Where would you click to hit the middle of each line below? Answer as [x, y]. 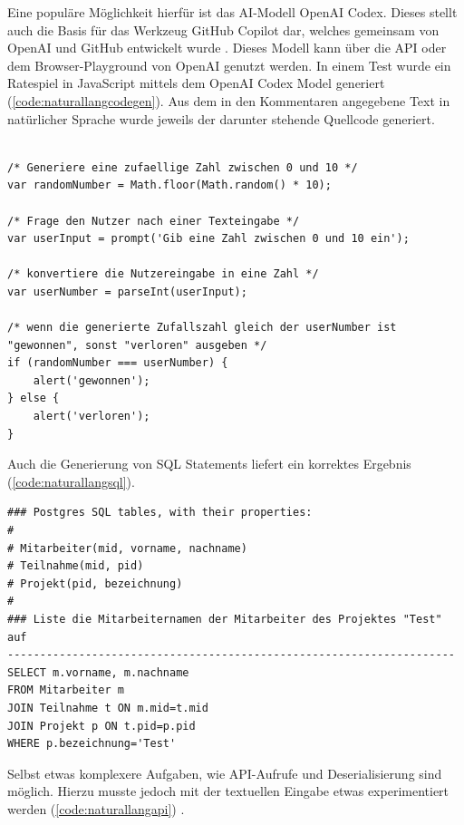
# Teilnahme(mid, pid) [76, 566]
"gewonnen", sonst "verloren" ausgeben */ [137, 345]
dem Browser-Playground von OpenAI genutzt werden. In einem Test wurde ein [229, 65]
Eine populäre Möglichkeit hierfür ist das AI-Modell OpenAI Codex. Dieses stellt [232, 12]
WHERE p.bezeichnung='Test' [92, 744]
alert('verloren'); [92, 417]
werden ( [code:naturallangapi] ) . [96, 808]
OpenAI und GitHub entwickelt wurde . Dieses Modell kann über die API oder [227, 48]
